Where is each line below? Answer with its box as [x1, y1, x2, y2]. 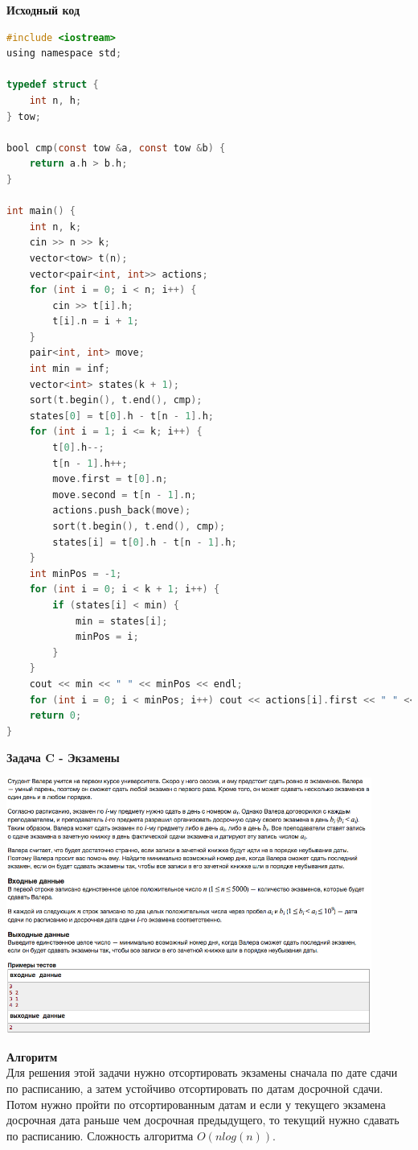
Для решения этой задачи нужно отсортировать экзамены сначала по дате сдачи [6, 1064, 398, 1081]
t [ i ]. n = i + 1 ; [52, 315, 139, 328]
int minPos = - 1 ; [29, 567, 122, 579]
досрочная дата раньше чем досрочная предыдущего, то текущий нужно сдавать [6, 1111, 400, 1128]
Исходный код [6, 2, 80, 18]
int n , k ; [29, 221, 82, 233]
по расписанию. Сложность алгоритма [6, 1127, 194, 1144]
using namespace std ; [6, 47, 122, 60]
